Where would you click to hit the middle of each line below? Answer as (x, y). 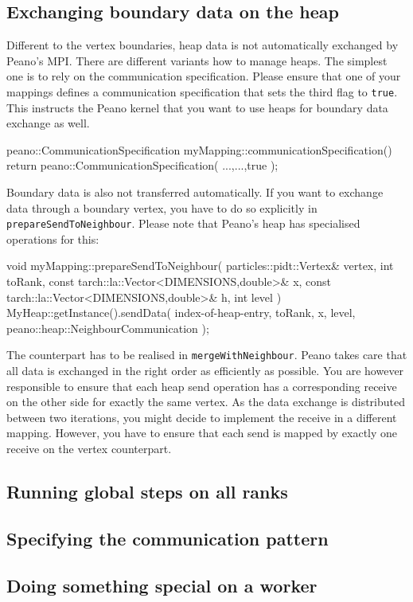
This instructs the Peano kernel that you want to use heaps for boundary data (197, 107)
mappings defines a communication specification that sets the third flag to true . (202, 91)
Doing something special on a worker (162, 585)
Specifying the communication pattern (168, 538)
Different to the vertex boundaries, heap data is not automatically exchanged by (203, 45)
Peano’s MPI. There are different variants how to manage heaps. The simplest (197, 60)
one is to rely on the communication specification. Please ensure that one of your (204, 76)
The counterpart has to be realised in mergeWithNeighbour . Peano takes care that (207, 355)
